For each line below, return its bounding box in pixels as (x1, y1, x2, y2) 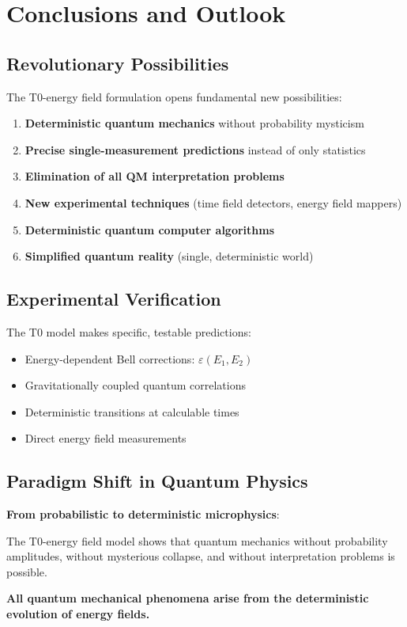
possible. (6, 563, 47, 579)
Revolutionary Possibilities (6, 51, 229, 75)
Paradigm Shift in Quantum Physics (6, 469, 308, 493)
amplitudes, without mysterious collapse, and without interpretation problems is (6, 548, 395, 564)
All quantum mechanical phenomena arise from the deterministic (6, 590, 369, 606)
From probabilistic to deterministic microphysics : (6, 506, 280, 522)
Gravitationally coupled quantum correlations (24, 377, 246, 393)
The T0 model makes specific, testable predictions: (6, 323, 251, 340)
